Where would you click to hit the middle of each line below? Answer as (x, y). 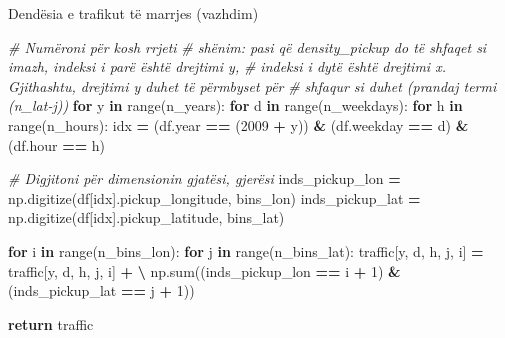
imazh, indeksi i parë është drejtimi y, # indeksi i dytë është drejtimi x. (227, 66)
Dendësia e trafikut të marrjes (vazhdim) (133, 13)
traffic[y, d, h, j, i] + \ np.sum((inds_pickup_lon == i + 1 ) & (204, 270)
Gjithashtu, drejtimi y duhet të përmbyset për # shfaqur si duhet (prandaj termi (252, 85)
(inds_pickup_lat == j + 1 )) (101, 290)
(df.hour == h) (57, 144)
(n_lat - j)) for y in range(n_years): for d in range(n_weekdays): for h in (235, 105)
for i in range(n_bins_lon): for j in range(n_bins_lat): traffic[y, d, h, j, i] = (246, 250)
